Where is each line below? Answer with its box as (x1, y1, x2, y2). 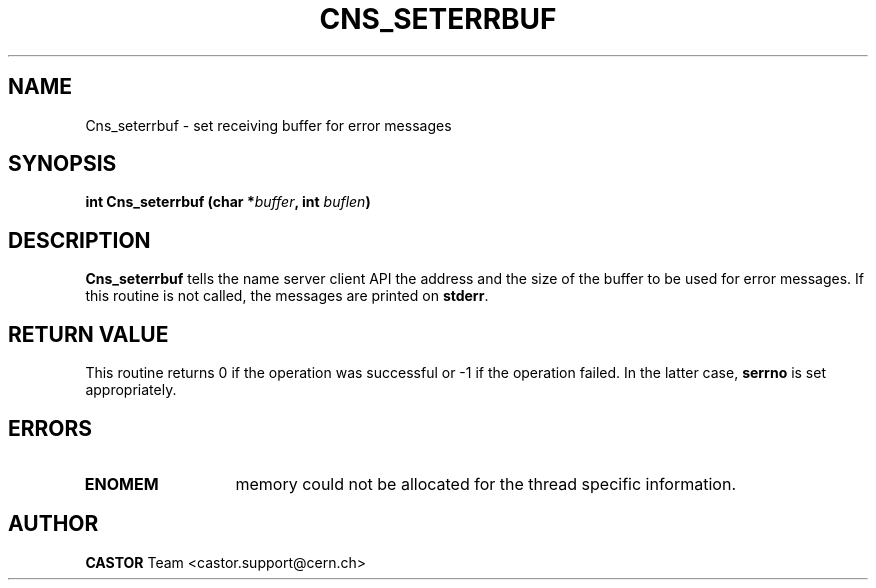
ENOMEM (84, 473, 159, 494)
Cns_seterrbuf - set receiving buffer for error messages (85, 116, 452, 134)
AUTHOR (8, 511, 99, 537)
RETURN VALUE (8, 321, 169, 347)
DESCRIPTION (8, 227, 151, 253)
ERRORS (8, 415, 93, 441)
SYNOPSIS (8, 151, 117, 177)
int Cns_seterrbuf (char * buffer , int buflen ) (85, 193, 371, 211)
